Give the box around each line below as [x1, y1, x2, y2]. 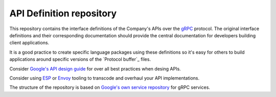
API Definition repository [9, 8, 117, 19]
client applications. [9, 40, 50, 46]
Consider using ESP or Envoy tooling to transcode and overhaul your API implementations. [9, 75, 199, 81]
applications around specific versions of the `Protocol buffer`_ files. [9, 56, 151, 62]
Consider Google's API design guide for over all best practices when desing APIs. [9, 65, 181, 71]
